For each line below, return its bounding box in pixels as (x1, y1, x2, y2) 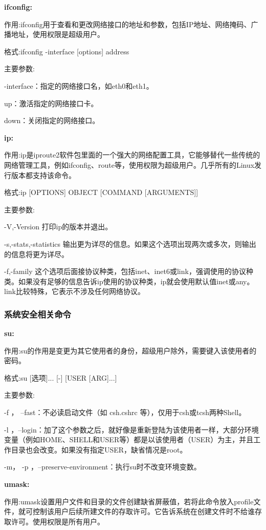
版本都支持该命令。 (11, 169, 76, 180)
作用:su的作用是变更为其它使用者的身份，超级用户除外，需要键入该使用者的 (4, 345, 257, 356)
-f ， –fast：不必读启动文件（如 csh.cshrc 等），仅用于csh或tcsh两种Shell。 (4, 407, 246, 418)
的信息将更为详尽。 (4, 248, 69, 259)
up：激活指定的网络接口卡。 (4, 97, 98, 108)
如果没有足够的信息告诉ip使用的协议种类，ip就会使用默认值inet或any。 (18, 276, 254, 286)
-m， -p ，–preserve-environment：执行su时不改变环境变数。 (4, 461, 201, 472)
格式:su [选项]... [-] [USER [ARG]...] (4, 372, 117, 383)
